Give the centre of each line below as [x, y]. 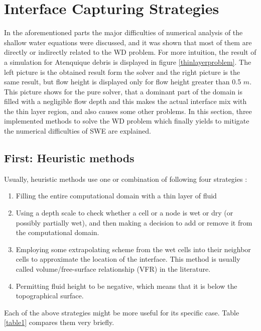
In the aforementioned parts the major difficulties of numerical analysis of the [123, 32]
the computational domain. [57, 232]
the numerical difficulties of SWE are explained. [78, 131]
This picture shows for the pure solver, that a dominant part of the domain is [123, 91]
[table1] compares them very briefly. [59, 322]
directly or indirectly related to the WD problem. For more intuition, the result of [130, 52]
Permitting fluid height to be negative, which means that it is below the [126, 286]
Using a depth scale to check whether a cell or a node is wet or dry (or [124, 213]
